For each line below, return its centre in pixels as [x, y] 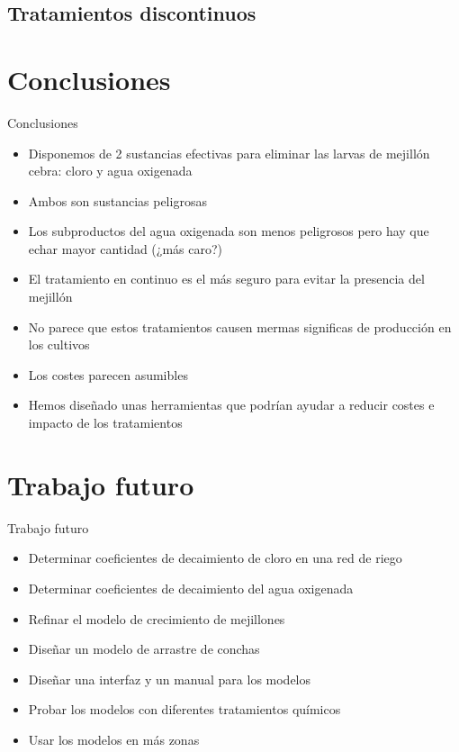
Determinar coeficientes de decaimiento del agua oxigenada [191, 588]
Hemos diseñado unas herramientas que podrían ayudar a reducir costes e [231, 405]
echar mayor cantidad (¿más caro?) [126, 248]
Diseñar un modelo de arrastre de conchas [144, 649]
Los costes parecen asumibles [108, 374]
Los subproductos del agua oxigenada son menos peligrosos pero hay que [229, 231]
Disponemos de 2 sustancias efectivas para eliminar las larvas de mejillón [229, 153]
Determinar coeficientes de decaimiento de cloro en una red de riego [215, 558]
